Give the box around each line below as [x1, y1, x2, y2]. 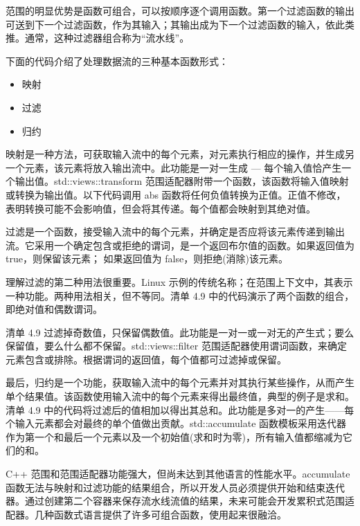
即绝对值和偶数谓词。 [6, 302, 102, 316]
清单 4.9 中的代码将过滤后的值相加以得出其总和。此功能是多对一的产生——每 [6, 402, 354, 417]
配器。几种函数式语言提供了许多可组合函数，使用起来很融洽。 [6, 507, 287, 521]
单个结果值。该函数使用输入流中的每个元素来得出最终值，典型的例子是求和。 [6, 389, 354, 403]
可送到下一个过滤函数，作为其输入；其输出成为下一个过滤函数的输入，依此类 [6, 17, 354, 31]
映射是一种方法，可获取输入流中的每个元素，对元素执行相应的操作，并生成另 [6, 147, 354, 161]
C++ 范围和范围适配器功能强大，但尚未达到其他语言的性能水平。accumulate [6, 466, 350, 481]
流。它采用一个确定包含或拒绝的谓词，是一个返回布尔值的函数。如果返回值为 [6, 237, 354, 252]
